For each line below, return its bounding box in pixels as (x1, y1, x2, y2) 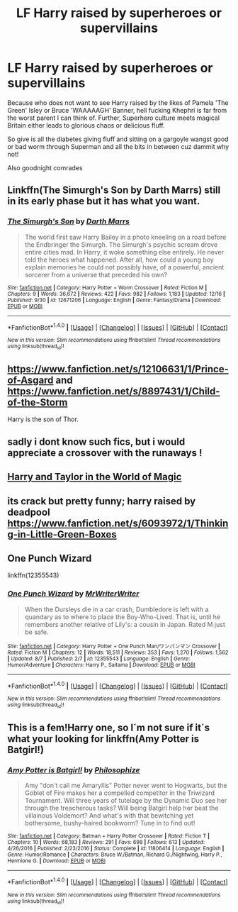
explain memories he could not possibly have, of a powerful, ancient (24, 262, 225, 271)
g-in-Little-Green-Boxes (7, 528, 117, 540)
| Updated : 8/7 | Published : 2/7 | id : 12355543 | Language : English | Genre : (7, 655, 190, 662)
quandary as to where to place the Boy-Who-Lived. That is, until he (24, 612, 221, 621)
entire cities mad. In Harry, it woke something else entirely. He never (24, 248, 225, 256)
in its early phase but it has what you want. (7, 195, 200, 207)
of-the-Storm (7, 396, 68, 408)
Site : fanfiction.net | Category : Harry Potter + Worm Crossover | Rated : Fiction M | (7, 284, 208, 291)
